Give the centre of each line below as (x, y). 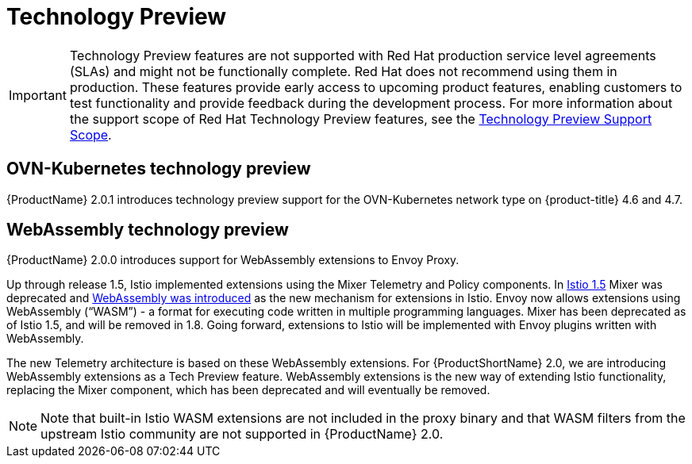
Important (38, 95)
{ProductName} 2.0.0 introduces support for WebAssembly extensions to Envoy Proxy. (233, 260)
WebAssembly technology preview (148, 230)
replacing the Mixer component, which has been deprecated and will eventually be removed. (248, 390)
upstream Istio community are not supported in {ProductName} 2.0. (242, 434)
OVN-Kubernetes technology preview (159, 169)
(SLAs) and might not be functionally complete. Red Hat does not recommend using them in (343, 71)
